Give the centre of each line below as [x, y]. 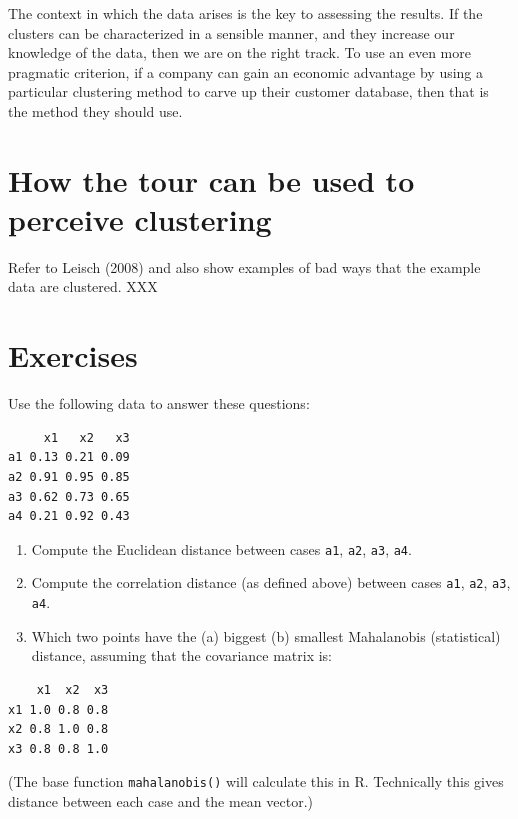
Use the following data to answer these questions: [159, 403]
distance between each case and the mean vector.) [161, 800]
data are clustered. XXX [83, 286]
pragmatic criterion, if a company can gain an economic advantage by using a [246, 71]
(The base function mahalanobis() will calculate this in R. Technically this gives [256, 781]
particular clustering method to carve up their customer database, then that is [248, 91]
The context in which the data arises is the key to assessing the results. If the [245, 13]
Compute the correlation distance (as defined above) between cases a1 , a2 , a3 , [271, 582]
